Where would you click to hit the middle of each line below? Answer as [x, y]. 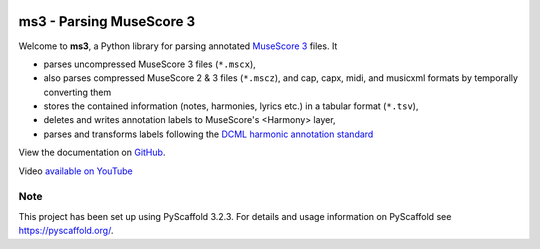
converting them [77, 92]
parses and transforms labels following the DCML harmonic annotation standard [208, 134]
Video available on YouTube [76, 171]
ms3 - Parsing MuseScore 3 [107, 21]
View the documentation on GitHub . [92, 152]
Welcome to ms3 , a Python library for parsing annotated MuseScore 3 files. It [178, 46]
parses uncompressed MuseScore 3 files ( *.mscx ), [150, 64]
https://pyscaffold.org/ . [66, 231]
